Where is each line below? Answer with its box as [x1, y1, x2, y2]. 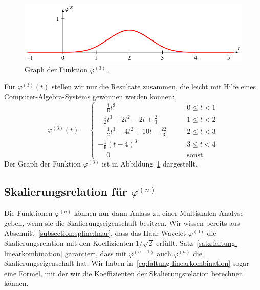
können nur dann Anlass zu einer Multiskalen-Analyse [74, 208, 244, 218]
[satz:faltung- [197, 237, 238, 248]
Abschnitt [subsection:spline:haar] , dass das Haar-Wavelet [4, 227, 186, 238]
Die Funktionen [4, 208, 53, 218]
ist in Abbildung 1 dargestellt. [102, 158, 198, 169]
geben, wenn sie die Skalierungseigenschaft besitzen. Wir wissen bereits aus [4, 217, 240, 228]
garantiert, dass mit [64, 247, 127, 258]
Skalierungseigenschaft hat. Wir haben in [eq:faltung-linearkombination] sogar [4, 258, 249, 268]
